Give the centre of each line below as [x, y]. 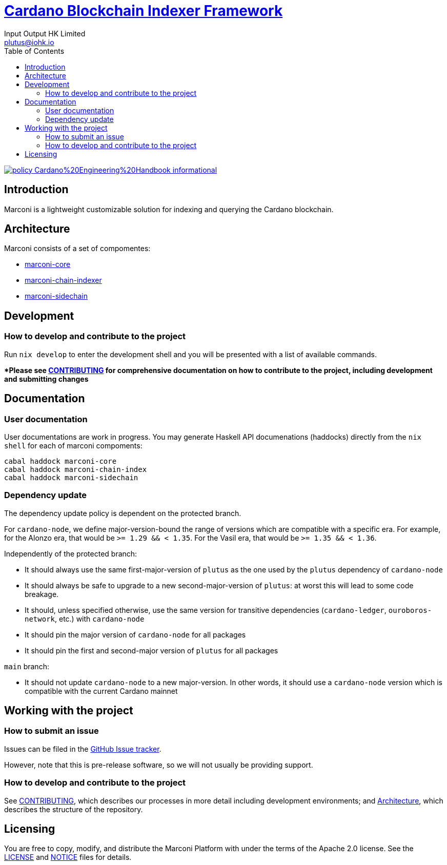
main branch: [27, 666]
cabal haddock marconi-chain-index [76, 469]
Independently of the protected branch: [71, 553]
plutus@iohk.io [29, 42]
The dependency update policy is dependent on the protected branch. [123, 513]
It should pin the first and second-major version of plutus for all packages [151, 650]
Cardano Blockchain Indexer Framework [144, 11]
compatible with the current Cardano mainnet [101, 691]
